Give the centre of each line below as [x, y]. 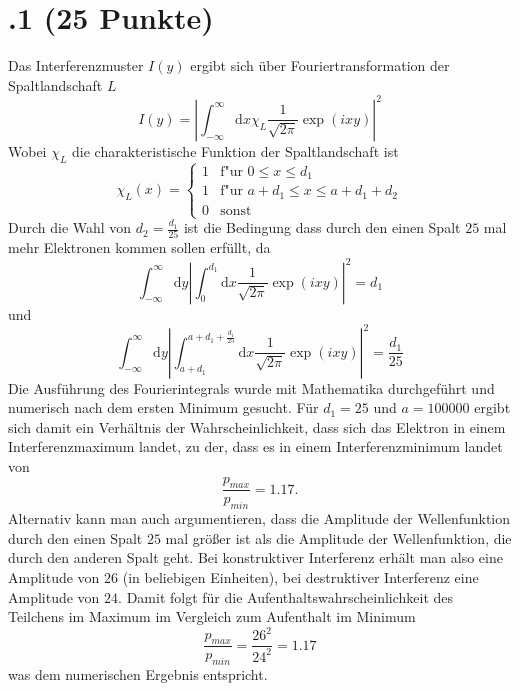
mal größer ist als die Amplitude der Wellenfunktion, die [338, 537]
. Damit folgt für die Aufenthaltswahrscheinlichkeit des [286, 596]
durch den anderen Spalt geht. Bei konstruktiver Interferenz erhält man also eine [255, 557]
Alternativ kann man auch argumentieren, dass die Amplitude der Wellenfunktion [259, 518]
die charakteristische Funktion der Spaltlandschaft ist [235, 150]
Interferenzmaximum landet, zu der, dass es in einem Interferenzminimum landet [255, 446]
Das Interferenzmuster [76, 65]
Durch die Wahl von [70, 227]
